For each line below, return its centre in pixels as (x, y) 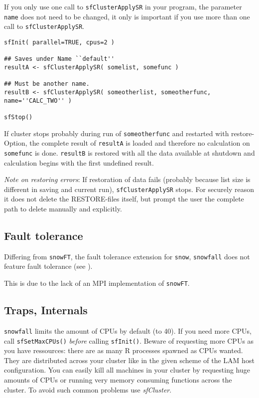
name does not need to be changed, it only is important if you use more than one (127, 16)
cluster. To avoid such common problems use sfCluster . (88, 389)
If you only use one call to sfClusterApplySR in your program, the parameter (123, 6)
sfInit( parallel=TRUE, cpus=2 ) (59, 42)
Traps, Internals (46, 310)
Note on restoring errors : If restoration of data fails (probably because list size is (127, 179)
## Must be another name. (47, 84)
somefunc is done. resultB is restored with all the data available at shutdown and (129, 152)
